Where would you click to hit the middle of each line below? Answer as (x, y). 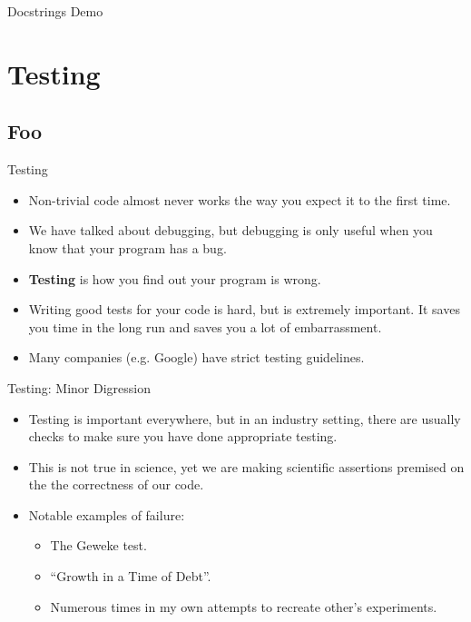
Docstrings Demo (55, 11)
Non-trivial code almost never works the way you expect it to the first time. (240, 199)
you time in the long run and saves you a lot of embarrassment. (205, 326)
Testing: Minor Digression (79, 387)
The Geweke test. (98, 545)
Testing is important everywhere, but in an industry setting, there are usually (245, 418)
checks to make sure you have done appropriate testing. (183, 436)
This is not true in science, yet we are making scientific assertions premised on (246, 466)
